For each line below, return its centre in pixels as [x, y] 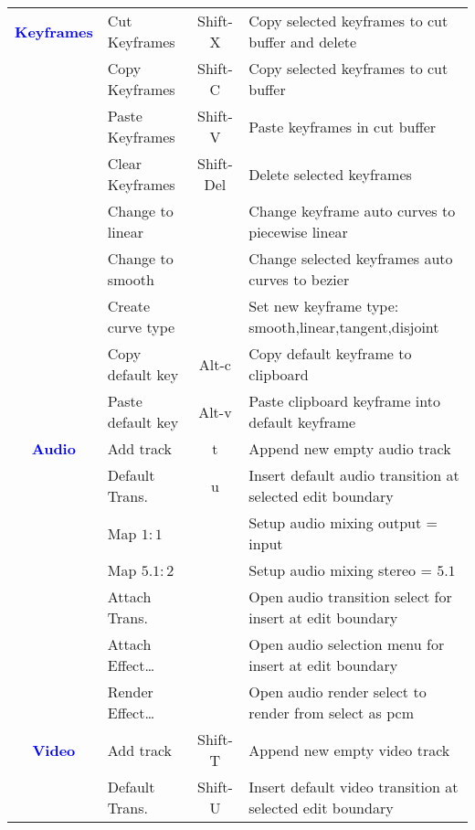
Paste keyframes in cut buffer [343, 126]
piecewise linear [298, 232]
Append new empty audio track [350, 448]
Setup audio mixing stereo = [340, 570]
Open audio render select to [338, 692]
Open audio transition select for [350, 596]
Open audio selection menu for [347, 644]
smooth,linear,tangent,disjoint [344, 327]
